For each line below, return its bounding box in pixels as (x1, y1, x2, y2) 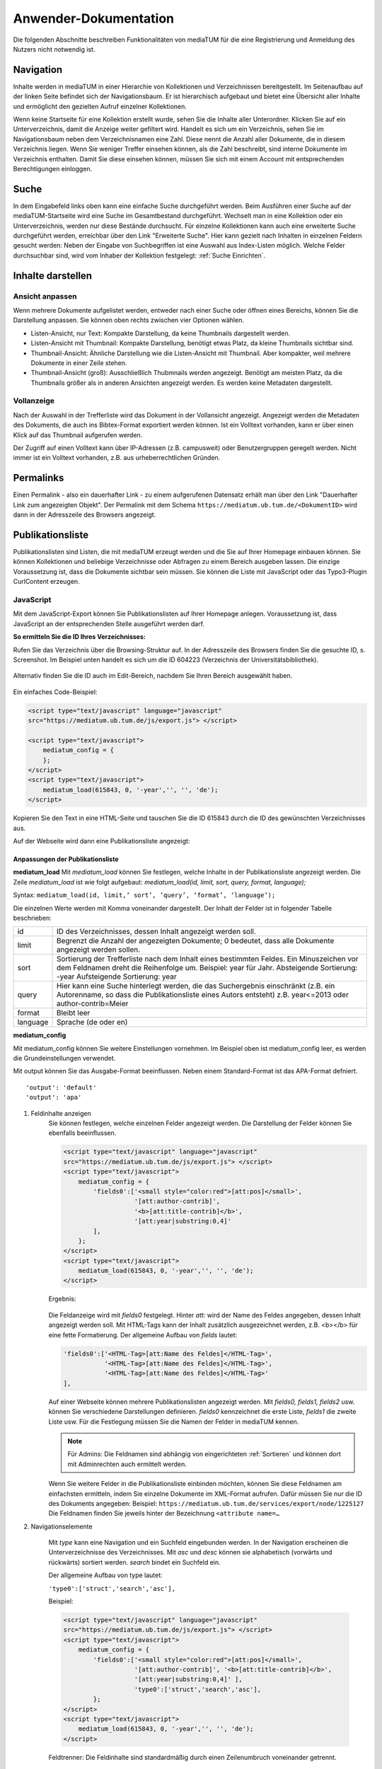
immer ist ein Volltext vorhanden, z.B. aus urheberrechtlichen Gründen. (13, 454, 221, 462)
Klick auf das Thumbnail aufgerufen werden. (13, 430, 143, 439)
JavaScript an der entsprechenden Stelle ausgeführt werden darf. (13, 619, 205, 628)
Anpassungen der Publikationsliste (13, 855, 120, 863)
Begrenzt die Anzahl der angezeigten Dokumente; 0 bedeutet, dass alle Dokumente (56, 936, 335, 946)
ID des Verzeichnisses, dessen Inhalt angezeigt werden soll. (56, 927, 256, 937)
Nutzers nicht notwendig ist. (13, 45, 95, 53)
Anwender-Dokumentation (13, 11, 175, 26)
